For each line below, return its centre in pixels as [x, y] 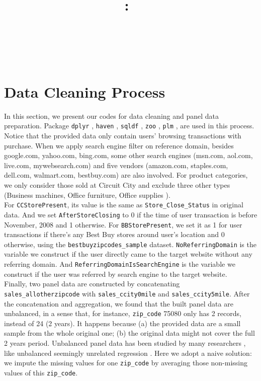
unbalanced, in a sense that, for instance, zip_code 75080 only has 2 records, [123, 313]
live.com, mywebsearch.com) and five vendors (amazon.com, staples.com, [116, 165]
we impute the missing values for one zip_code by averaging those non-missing [126, 363]
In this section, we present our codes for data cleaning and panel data [112, 116]
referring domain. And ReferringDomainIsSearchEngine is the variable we [120, 264]
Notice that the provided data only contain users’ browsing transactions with [123, 136]
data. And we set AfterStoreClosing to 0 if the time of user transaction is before [131, 214]
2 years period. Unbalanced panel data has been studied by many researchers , [125, 343]
